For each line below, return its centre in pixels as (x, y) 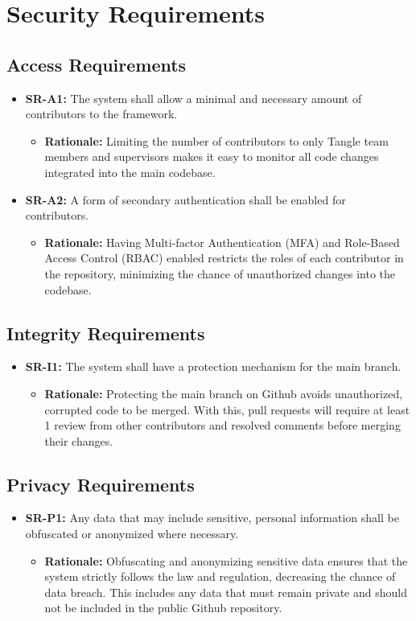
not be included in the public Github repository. (163, 608)
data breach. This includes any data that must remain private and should (226, 592)
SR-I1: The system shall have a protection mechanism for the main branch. (213, 366)
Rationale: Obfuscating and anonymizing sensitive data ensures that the (226, 560)
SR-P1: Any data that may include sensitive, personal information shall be (212, 518)
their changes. (79, 440)
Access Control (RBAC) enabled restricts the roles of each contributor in (224, 258)
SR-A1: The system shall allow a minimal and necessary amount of (194, 98)
